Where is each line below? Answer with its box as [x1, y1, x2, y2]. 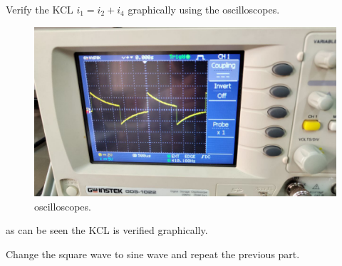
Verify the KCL [6, 2, 73, 16]
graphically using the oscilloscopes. [128, 2, 280, 16]
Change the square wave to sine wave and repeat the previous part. [6, 246, 300, 261]
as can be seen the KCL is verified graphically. [6, 223, 208, 238]
